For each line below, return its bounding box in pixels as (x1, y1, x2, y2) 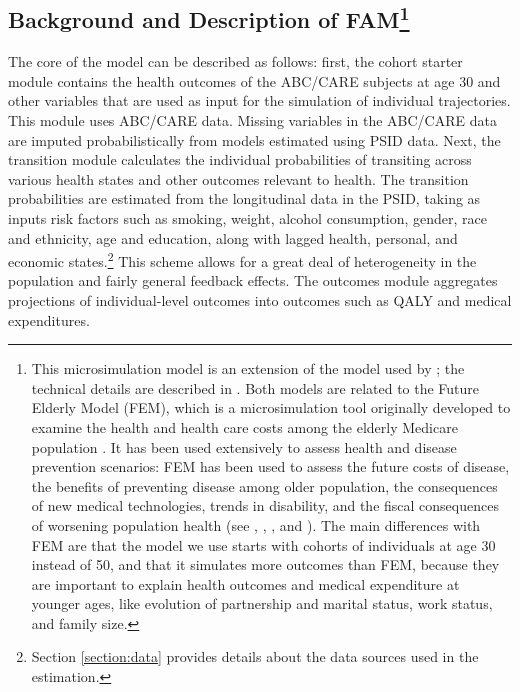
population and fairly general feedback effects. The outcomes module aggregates (8, 270, 498, 291)
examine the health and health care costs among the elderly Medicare (31, 416, 458, 437)
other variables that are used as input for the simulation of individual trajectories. (8, 90, 511, 111)
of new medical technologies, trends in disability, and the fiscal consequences (31, 495, 499, 516)
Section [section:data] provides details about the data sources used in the (31, 646, 479, 667)
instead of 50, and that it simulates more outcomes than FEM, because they (31, 554, 500, 575)
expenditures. (8, 309, 90, 330)
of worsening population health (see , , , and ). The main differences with (31, 514, 481, 535)
